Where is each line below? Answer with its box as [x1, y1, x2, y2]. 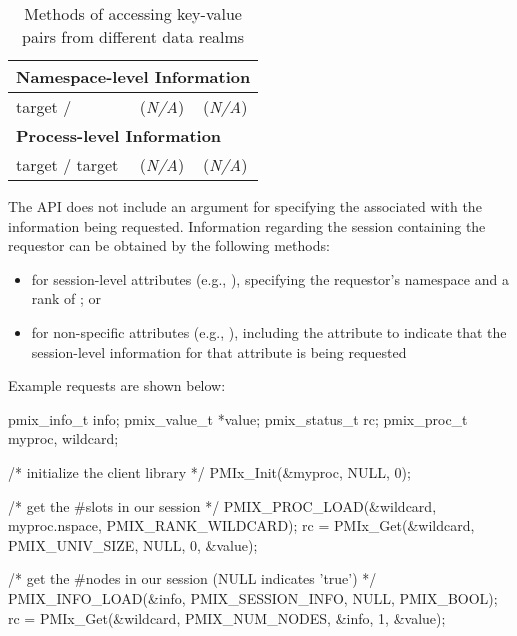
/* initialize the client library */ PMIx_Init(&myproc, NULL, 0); [8, 461, 411, 482]
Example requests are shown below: [8, 375, 226, 396]
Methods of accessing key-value [24, 2, 242, 25]
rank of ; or [31, 288, 102, 309]
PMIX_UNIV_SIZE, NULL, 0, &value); [8, 534, 258, 555]
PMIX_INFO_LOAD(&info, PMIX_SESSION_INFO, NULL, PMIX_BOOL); [8, 587, 498, 608]
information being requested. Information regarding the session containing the [8, 215, 486, 236]
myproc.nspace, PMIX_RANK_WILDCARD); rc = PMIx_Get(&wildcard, [8, 515, 475, 536]
